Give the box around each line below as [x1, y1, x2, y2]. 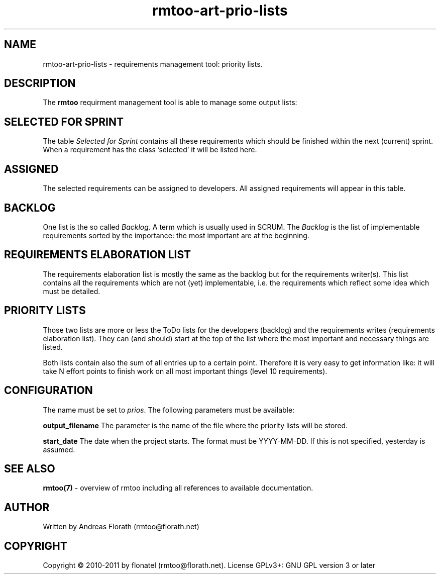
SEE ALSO [4, 462, 55, 475]
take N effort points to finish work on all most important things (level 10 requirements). [43, 366, 327, 375]
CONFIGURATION [4, 384, 93, 397]
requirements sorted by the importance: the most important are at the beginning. [43, 231, 309, 240]
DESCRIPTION [4, 77, 76, 90]
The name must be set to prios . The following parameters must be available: [43, 405, 295, 414]
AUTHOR [4, 501, 50, 514]
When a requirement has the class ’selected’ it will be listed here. [43, 145, 257, 154]
